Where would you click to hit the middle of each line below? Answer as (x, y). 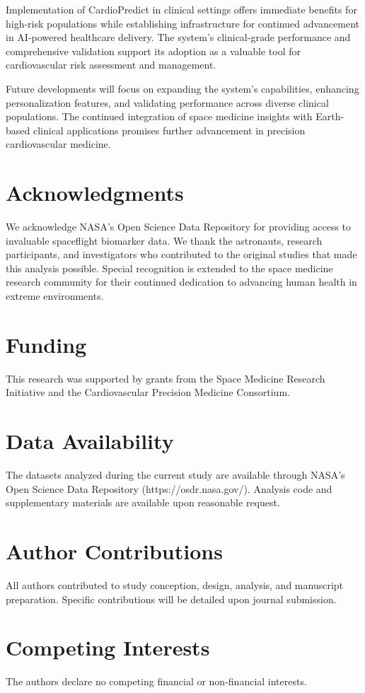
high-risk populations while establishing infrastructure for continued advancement (182, 23)
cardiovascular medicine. (58, 144)
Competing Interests (108, 647)
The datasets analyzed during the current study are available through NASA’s (175, 475)
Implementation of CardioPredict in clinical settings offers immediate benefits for (181, 9)
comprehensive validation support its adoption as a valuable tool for (153, 51)
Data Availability (90, 441)
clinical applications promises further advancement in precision (169, 130)
